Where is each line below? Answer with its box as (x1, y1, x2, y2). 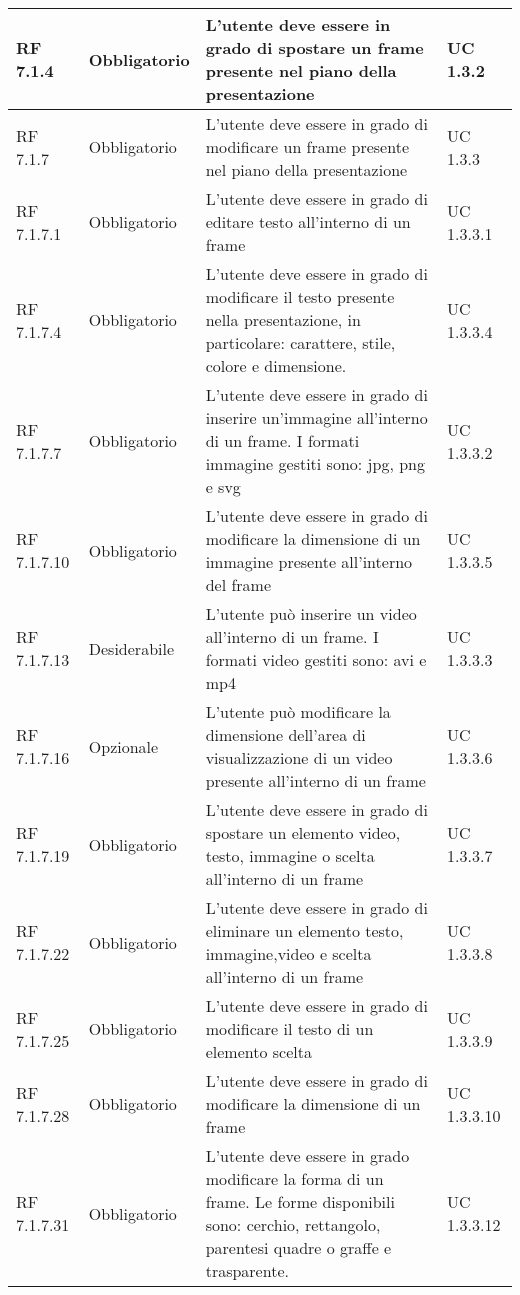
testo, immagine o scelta (205, 844, 375, 867)
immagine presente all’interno (205, 550, 413, 573)
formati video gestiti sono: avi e (205, 648, 427, 671)
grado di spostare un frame (205, 36, 424, 59)
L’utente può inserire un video (205, 602, 417, 625)
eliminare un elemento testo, (205, 919, 404, 942)
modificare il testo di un (205, 1017, 374, 1040)
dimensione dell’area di (205, 723, 366, 746)
